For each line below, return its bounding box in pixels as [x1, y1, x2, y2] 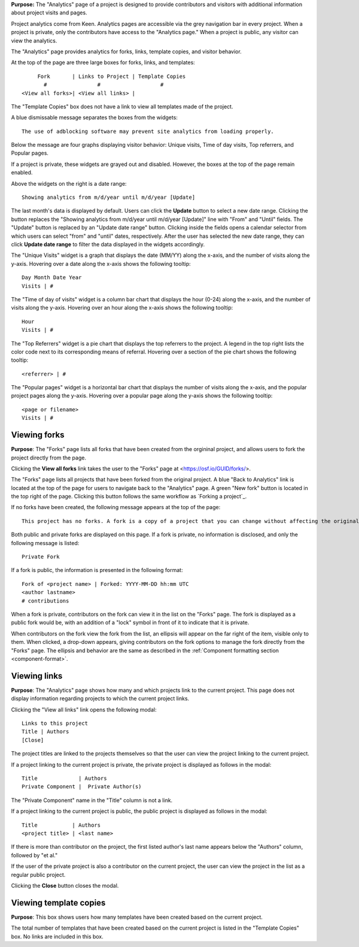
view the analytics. [11, 37, 57, 44]
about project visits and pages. [11, 9, 87, 16]
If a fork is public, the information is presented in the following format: [11, 567, 183, 574]
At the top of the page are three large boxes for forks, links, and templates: [11, 59, 196, 66]
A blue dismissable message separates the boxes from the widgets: [11, 114, 178, 121]
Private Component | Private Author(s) [22, 783, 142, 790]
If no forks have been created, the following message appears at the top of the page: [11, 504, 221, 511]
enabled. [11, 169, 33, 176]
